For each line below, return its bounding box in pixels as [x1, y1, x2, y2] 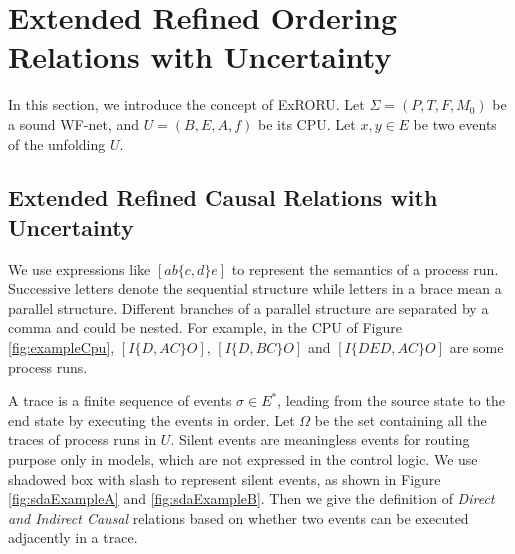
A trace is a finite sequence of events [8, 390, 232, 411]
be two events [413, 113, 497, 134]
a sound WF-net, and [8, 113, 139, 134]
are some [449, 337, 504, 358]
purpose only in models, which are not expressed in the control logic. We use [8, 449, 478, 470]
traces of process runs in [8, 429, 157, 450]
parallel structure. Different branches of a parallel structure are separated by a [8, 297, 489, 318]
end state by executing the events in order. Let [8, 409, 295, 430]
